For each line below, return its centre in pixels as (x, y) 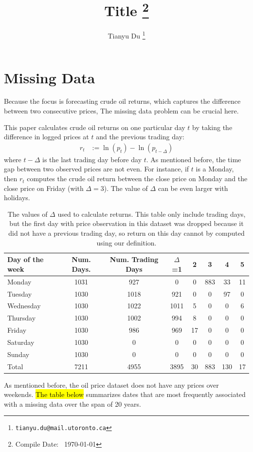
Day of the (26, 259)
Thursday (22, 318)
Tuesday (20, 293)
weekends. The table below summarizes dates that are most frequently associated (125, 394)
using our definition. (126, 242)
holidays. (17, 198)
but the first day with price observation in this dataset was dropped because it (126, 223)
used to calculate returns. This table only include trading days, (152, 214)
